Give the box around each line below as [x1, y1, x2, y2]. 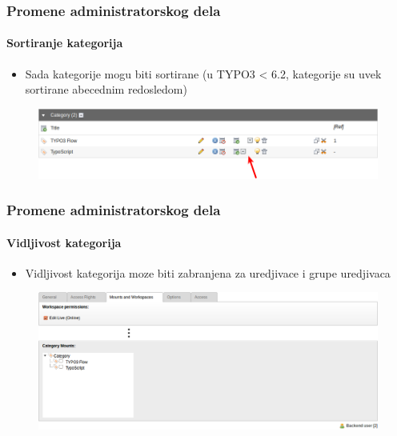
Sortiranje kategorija [6, 34, 123, 51]
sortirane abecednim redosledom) [25, 81, 187, 98]
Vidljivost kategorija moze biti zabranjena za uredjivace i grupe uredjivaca [25, 264, 391, 281]
